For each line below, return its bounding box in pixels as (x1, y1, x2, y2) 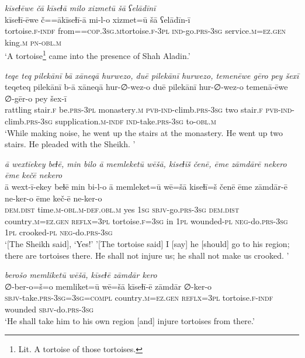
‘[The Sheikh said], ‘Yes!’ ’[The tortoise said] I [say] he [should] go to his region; (5, 237, 290, 249)
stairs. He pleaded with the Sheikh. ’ (5, 138, 136, 150)
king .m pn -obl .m (5, 36, 61, 48)
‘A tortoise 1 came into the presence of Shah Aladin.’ (5, 48, 190, 62)
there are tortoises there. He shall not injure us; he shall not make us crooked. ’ (5, 249, 289, 261)
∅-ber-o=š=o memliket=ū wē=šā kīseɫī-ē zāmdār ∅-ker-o (5, 280, 212, 292)
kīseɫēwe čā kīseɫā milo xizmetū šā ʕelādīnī (5, 2, 156, 13)
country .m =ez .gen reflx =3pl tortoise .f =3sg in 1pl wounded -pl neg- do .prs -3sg (5, 214, 288, 227)
